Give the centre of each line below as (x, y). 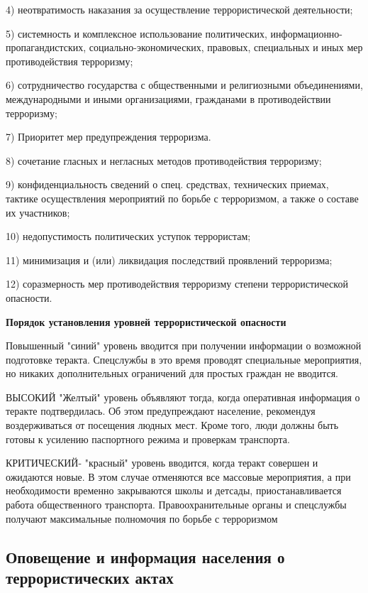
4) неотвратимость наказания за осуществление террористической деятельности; (179, 9)
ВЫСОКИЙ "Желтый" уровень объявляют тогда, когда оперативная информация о (183, 397)
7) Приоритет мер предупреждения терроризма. (108, 137)
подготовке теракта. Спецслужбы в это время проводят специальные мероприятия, (184, 359)
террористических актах (90, 577)
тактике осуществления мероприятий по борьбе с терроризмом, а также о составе (182, 198)
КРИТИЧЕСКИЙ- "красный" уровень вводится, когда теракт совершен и (162, 463)
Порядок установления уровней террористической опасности (146, 321)
